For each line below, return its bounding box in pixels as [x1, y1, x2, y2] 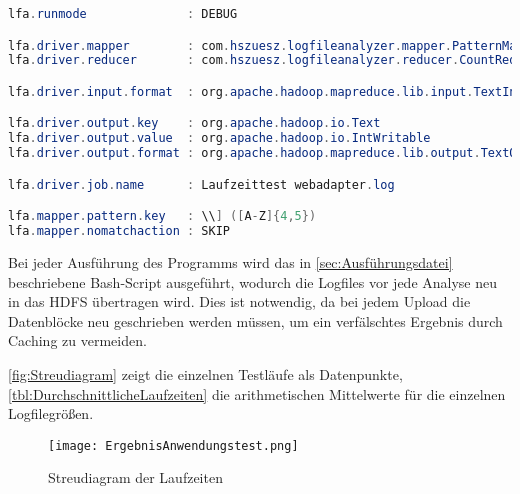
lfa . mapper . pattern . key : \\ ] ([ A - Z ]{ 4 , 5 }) [8, 209, 317, 224]
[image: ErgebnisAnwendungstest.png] [48, 438, 299, 453]
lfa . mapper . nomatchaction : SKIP [8, 224, 230, 239]
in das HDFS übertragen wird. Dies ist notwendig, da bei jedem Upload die [8, 291, 471, 312]
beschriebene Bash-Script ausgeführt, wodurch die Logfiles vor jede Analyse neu [8, 271, 498, 292]
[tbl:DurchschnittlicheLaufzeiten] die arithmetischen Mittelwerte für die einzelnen [8, 383, 506, 404]
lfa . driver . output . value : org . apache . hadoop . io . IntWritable [8, 131, 431, 146]
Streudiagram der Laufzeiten [48, 467, 223, 488]
